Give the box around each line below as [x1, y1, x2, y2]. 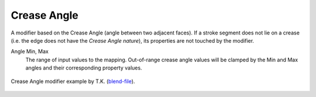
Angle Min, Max [11, 48, 49, 55]
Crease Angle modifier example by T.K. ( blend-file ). [11, 78, 135, 85]
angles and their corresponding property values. [25, 64, 143, 71]
